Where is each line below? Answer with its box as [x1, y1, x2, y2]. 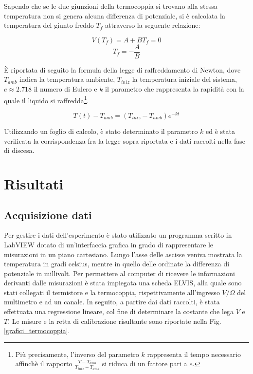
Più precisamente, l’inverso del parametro [15, 349, 139, 359]
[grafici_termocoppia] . [4, 325, 70, 336]
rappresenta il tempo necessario [147, 349, 241, 359]
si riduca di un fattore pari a [102, 358, 187, 369]
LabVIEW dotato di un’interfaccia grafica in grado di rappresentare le [4, 239, 214, 249]
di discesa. [4, 145, 35, 155]
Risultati [4, 173, 64, 193]
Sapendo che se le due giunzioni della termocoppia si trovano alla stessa [4, 1, 217, 11]
